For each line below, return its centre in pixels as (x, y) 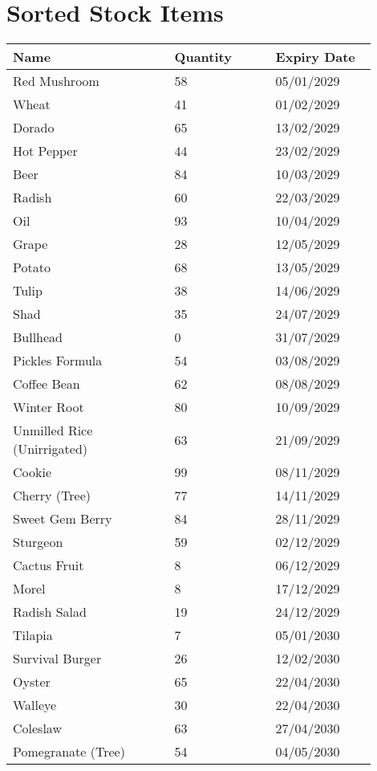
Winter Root (49, 407)
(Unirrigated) (51, 449)
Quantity (203, 57)
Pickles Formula (58, 361)
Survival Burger (57, 659)
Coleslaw (37, 728)
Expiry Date (315, 57)
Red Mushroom (56, 81)
